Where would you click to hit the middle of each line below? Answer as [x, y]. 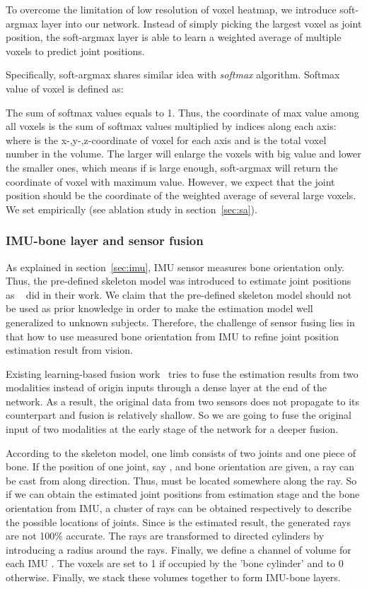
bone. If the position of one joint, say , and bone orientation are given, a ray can [180, 466]
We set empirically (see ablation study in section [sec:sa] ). [132, 209]
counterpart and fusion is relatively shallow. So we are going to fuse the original [179, 415]
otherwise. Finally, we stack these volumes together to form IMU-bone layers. [173, 577]
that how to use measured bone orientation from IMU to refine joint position [172, 336]
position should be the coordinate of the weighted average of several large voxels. [181, 195]
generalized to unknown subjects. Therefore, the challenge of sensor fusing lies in [180, 322]
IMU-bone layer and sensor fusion [105, 240]
